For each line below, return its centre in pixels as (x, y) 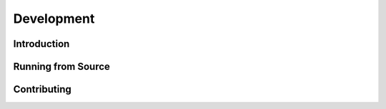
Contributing (42, 89)
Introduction (41, 44)
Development (54, 19)
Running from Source (62, 67)
